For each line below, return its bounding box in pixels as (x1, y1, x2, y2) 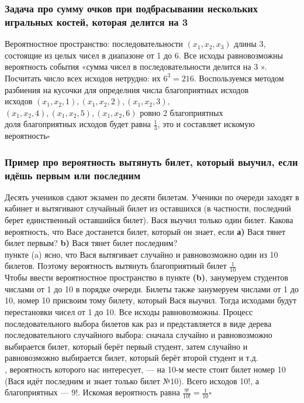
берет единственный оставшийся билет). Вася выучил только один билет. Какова (5, 214, 293, 226)
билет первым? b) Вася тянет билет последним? (5, 237, 178, 249)
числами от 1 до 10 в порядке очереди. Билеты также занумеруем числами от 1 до (5, 282, 299, 295)
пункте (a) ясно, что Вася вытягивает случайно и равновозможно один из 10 (5, 248, 278, 260)
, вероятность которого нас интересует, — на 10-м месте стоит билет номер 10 (5, 363, 286, 375)
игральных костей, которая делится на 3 (5, 14, 188, 29)
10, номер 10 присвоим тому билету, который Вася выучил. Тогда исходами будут (5, 294, 297, 306)
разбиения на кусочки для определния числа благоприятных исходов (5, 83, 249, 95)
